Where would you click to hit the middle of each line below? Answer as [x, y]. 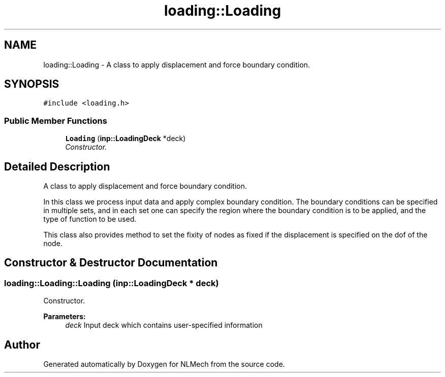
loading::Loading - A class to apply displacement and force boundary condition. [177, 64]
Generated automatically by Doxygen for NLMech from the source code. [164, 364]
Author [22, 345]
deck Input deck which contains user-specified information [164, 325]
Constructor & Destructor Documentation [111, 263]
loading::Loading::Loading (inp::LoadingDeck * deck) [112, 283]
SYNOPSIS [32, 84]
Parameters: [65, 317]
